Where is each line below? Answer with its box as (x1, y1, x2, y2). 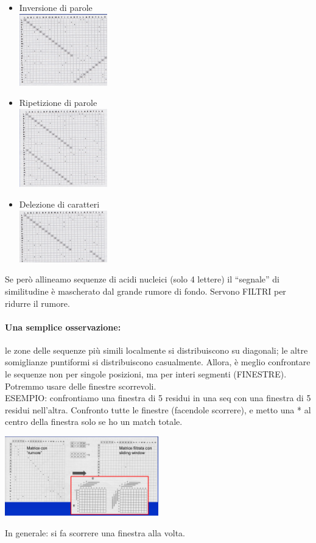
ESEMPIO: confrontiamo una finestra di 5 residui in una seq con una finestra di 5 (5, 391, 311, 404)
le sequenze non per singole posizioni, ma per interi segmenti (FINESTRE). (5, 368, 287, 380)
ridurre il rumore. (5, 296, 70, 309)
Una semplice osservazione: (5, 320, 121, 333)
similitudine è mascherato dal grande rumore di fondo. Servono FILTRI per (5, 284, 286, 297)
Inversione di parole (19, 1, 93, 13)
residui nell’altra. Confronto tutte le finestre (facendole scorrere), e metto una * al (5, 403, 311, 416)
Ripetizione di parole (19, 96, 97, 109)
